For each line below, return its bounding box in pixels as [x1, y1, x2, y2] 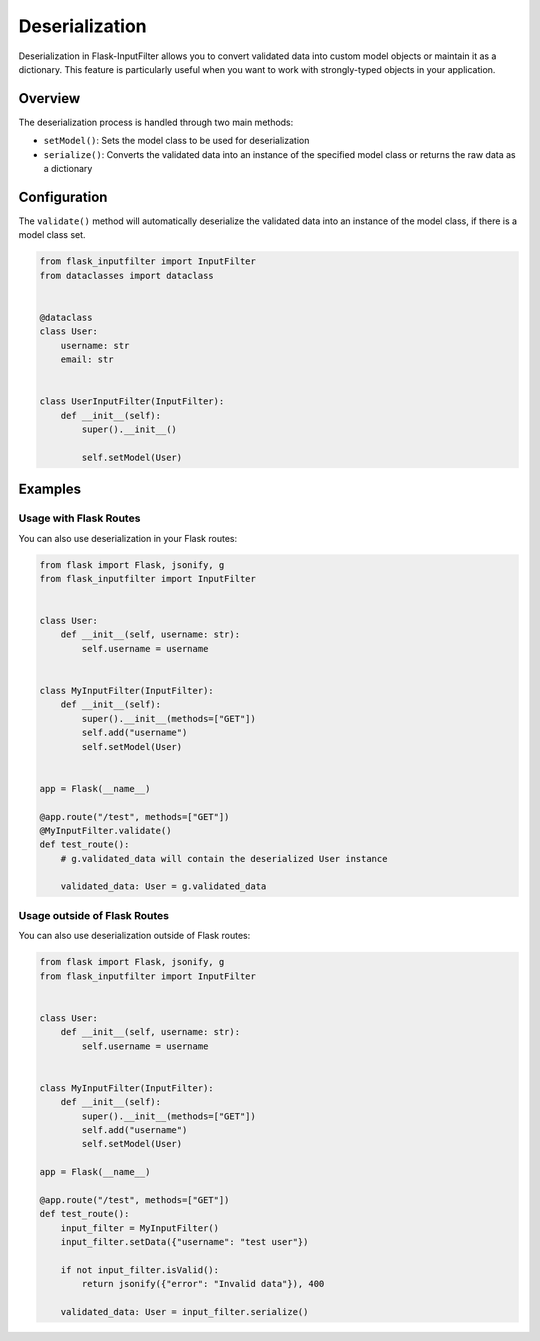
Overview [18, 90, 81, 107]
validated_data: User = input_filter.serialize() [60, 1306, 309, 1317]
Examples [18, 481, 82, 498]
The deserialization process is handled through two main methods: [18, 116, 294, 128]
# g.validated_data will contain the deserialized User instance [60, 853, 388, 864]
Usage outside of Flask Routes [18, 908, 170, 922]
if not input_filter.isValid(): [60, 1264, 220, 1275]
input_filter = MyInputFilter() [60, 1222, 220, 1234]
